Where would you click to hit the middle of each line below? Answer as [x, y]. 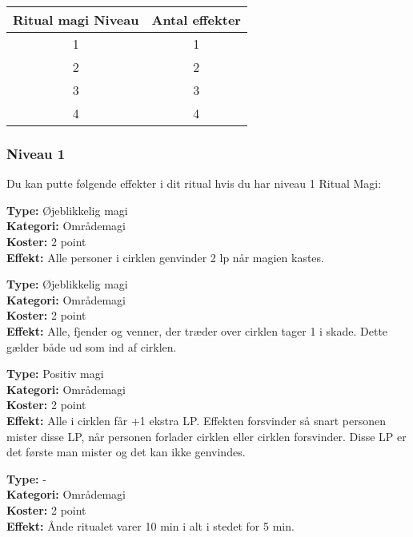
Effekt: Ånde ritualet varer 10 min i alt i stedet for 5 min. [150, 525]
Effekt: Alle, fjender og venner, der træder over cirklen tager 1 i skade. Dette [197, 330]
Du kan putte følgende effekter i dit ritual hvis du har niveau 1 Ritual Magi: [194, 183]
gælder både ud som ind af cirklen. [92, 346]
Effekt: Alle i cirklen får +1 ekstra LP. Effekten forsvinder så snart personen [196, 420]
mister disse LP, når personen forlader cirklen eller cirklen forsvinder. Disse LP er [206, 436]
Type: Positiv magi [55, 374]
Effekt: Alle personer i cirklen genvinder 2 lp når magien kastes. [165, 257]
